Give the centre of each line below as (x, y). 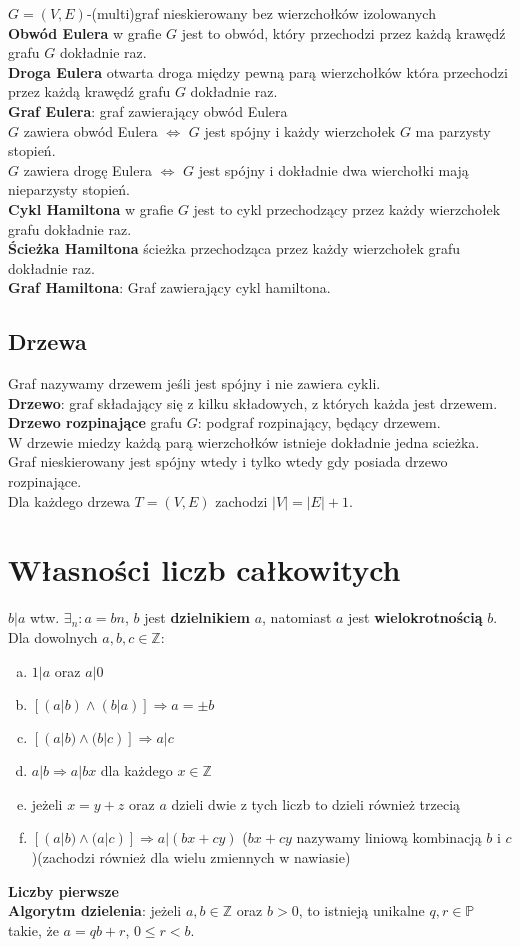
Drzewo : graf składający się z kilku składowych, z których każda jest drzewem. (253, 402)
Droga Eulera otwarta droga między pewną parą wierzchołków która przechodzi (258, 71)
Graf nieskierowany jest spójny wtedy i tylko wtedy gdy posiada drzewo (228, 461)
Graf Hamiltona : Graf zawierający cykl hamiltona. (169, 287)
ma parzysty (453, 130)
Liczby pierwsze (63, 890)
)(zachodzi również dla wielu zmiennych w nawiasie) (191, 856)
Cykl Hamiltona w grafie (91, 208)
